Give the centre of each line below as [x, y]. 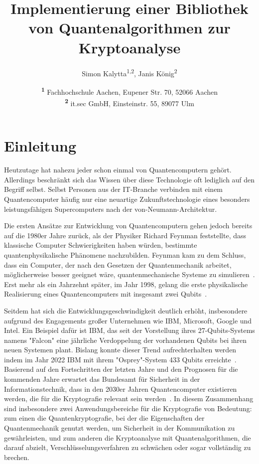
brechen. [17, 457]
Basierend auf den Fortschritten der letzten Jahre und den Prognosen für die [121, 369]
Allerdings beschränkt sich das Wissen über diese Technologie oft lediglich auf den [129, 179]
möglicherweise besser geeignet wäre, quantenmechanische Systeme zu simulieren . [129, 274]
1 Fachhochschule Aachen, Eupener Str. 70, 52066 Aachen [129, 91]
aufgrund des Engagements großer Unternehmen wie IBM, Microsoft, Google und [128, 320]
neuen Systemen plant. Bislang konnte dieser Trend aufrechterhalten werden [120, 350]
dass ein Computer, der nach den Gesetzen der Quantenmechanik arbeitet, [118, 264]
